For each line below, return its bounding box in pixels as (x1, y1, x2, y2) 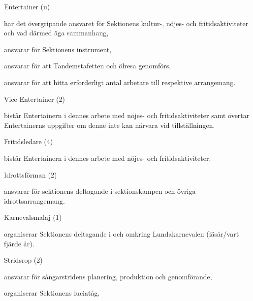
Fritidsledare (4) (4, 136, 53, 147)
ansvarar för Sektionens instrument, (4, 44, 112, 54)
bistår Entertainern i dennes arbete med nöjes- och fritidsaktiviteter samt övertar (4, 110, 250, 120)
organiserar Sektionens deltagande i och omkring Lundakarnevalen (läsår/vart (4, 228, 239, 239)
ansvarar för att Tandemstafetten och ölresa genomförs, (4, 60, 171, 71)
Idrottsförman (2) (4, 169, 57, 180)
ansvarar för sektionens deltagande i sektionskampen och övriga (4, 186, 196, 196)
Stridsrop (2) (4, 255, 43, 265)
